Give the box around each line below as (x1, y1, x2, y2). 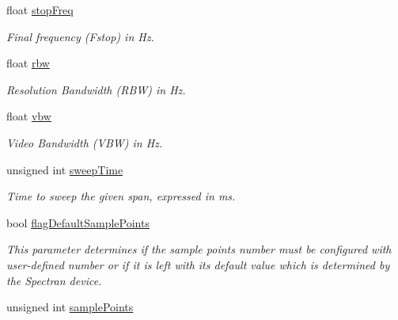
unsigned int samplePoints (6, 299, 134, 315)
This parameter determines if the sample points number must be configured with (6, 241, 392, 257)
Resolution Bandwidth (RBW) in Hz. (6, 81, 186, 97)
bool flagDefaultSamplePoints (6, 214, 150, 230)
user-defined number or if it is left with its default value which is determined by (6, 256, 390, 272)
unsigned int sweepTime (6, 161, 123, 177)
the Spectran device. (6, 272, 102, 288)
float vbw (6, 108, 51, 124)
